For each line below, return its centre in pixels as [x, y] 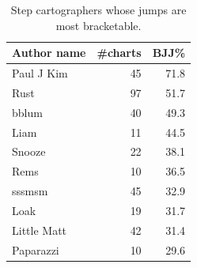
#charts [119, 53]
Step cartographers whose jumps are [98, 9]
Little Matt [40, 230]
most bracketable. [98, 25]
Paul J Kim [40, 73]
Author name [49, 53]
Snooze [29, 151]
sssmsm [30, 191]
